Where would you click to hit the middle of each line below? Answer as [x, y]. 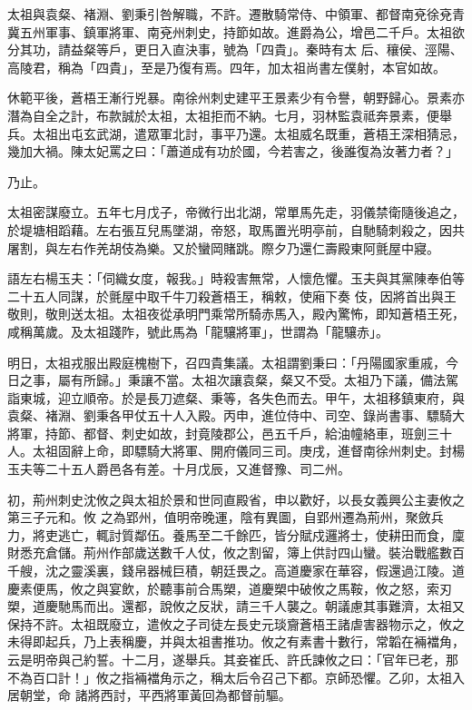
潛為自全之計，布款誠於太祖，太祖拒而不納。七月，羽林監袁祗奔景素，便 [223, 115]
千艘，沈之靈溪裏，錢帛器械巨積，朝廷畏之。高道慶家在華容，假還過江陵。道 [236, 571]
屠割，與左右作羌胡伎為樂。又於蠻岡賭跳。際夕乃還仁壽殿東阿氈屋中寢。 [223, 247]
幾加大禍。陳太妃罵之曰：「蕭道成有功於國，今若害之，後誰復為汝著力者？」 [233, 151]
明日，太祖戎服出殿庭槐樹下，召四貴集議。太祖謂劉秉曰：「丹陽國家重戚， [226, 362]
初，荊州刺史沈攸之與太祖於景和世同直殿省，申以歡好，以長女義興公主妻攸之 [236, 499]
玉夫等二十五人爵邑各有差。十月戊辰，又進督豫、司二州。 [179, 469]
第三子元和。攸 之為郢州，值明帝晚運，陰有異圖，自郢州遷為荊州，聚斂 [219, 517]
